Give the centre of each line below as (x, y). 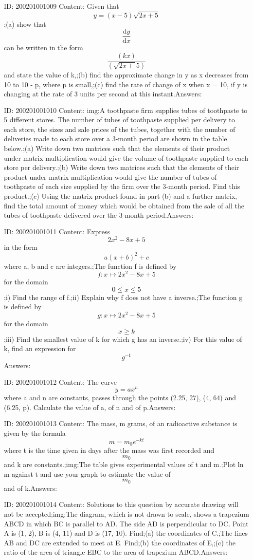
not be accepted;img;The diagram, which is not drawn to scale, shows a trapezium (126, 514)
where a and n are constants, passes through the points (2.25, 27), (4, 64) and (120, 398)
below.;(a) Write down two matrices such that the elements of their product (117, 148)
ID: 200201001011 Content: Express (57, 231)
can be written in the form (44, 47)
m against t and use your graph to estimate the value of (87, 474)
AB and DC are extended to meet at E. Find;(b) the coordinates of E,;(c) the (120, 542)
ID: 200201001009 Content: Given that (62, 6)
